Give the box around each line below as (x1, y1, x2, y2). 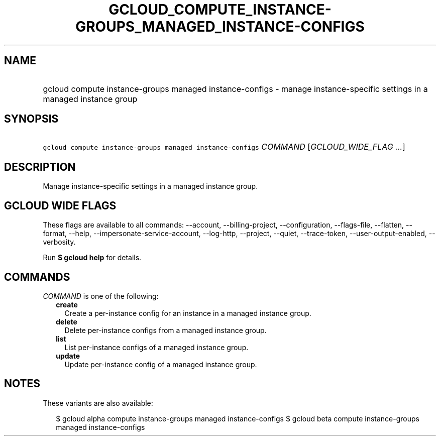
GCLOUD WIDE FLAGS (4, 199, 117, 212)
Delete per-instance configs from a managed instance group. (64, 325, 267, 335)
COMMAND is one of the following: (43, 291, 159, 300)
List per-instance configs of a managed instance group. (64, 343, 249, 352)
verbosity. (43, 238, 76, 247)
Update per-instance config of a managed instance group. (64, 360, 257, 369)
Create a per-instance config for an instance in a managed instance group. (64, 308, 311, 317)
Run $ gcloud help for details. (43, 253, 142, 262)
